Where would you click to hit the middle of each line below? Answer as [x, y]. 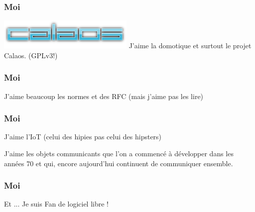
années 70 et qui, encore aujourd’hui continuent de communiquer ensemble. [119, 163]
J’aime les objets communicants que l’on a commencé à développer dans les [119, 154]
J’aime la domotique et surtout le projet [190, 46]
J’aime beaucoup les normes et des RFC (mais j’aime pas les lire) [104, 96]
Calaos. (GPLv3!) [31, 55]
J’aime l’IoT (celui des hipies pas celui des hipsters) [83, 137]
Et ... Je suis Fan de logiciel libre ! [56, 204]
